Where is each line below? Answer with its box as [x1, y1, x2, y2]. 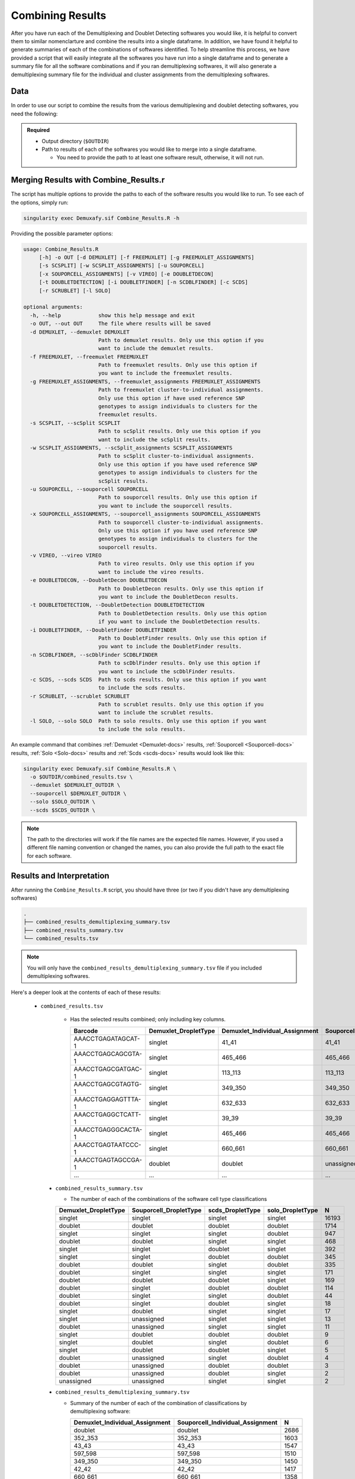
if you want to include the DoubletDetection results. [98, 618, 261, 625]
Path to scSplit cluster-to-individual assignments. [98, 453, 254, 460]
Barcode [73, 1026, 98, 1035]
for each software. [27, 852, 72, 859]
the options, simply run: [11, 199, 69, 206]
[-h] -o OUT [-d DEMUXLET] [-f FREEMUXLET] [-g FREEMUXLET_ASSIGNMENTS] [38, 254, 254, 260]
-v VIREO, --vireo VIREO [30, 552, 102, 559]
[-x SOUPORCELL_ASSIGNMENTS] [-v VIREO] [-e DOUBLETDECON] [38, 270, 214, 277]
